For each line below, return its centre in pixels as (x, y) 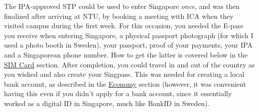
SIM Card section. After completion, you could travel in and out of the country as (129, 64)
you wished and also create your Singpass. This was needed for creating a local (124, 74)
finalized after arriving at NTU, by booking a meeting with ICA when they (119, 16)
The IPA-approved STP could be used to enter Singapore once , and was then (122, 6)
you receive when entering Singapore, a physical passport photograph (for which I (129, 35)
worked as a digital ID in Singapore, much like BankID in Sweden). (107, 103)
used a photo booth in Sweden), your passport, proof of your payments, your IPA (128, 45)
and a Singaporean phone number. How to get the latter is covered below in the (126, 54)
